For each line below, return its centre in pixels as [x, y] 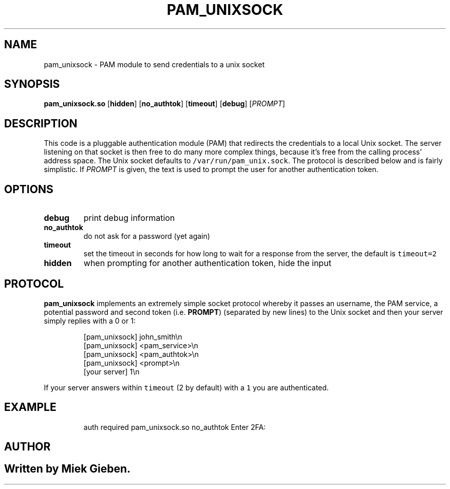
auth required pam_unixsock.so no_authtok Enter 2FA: [175, 427]
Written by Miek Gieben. [68, 468]
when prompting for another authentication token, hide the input [207, 263]
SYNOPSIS [32, 84]
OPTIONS [29, 189]
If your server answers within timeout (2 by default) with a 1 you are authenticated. [186, 387]
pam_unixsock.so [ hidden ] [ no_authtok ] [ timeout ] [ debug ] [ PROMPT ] [164, 104]
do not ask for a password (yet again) [147, 236]
